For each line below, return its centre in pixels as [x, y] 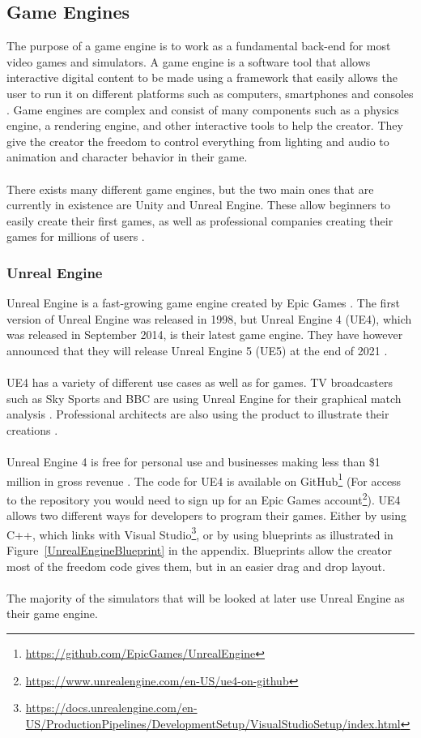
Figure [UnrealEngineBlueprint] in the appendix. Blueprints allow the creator [200, 550]
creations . [32, 429]
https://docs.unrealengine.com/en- [111, 708]
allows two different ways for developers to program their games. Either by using [206, 515]
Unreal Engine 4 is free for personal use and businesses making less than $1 [193, 462]
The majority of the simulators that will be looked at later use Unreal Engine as [206, 597]
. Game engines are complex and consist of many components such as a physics [203, 109]
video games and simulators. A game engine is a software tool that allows [189, 61]
